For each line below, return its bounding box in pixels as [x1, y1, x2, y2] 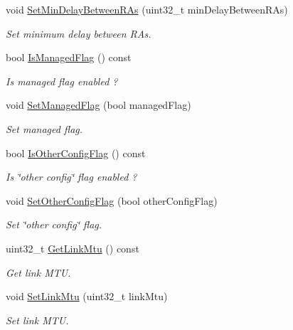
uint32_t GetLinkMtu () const [6, 240, 139, 255]
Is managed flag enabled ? [6, 73, 118, 88]
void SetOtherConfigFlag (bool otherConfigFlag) [6, 193, 218, 208]
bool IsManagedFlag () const [6, 50, 132, 65]
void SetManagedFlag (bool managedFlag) [6, 97, 191, 112]
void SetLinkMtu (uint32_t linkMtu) [6, 289, 168, 304]
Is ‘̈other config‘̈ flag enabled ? [6, 169, 137, 184]
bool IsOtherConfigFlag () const [6, 145, 146, 160]
